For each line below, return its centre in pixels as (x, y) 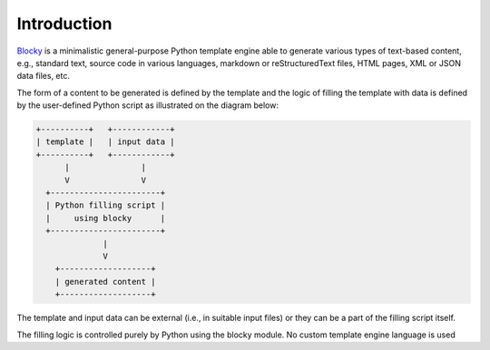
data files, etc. (44, 76)
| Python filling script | (106, 205)
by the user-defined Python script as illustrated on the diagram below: (147, 105)
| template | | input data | (106, 142)
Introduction (64, 24)
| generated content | (105, 282)
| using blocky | (106, 218)
